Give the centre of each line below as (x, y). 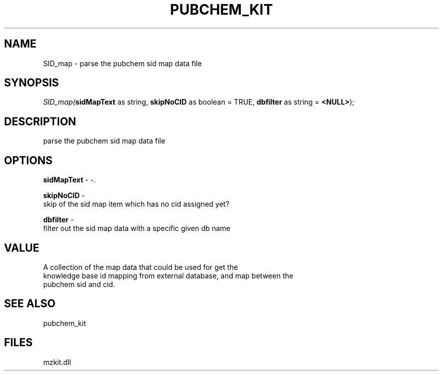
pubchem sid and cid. (79, 284)
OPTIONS (28, 160)
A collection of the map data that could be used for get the (141, 267)
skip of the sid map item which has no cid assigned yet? (136, 204)
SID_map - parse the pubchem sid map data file (122, 63)
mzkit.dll (57, 362)
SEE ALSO (30, 304)
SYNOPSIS (32, 83)
